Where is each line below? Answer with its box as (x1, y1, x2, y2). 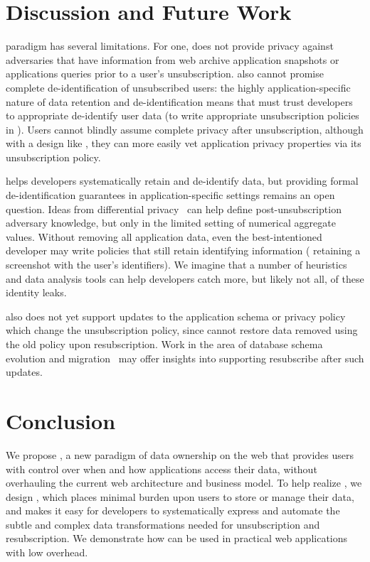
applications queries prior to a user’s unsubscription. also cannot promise (6, 66, 324, 81)
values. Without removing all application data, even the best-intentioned (6, 229, 322, 244)
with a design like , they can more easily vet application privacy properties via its (6, 136, 361, 151)
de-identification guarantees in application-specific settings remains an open (6, 188, 335, 202)
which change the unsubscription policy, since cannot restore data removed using (6, 323, 358, 337)
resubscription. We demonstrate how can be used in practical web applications (6, 531, 348, 546)
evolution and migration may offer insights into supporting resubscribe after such (6, 350, 364, 365)
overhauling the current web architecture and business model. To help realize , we (6, 475, 362, 490)
